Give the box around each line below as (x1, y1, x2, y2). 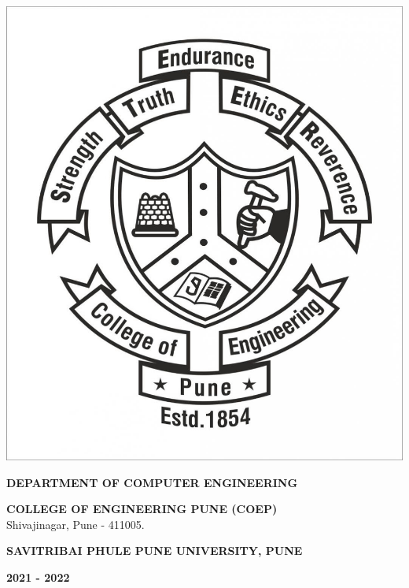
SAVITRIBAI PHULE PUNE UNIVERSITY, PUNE (6, 542, 303, 559)
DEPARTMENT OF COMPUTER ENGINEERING (6, 474, 298, 490)
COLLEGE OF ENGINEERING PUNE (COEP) (6, 501, 278, 517)
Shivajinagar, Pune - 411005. (6, 515, 145, 532)
